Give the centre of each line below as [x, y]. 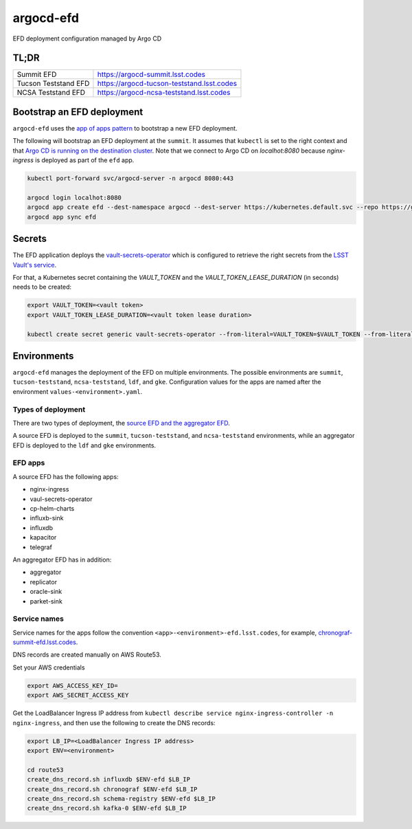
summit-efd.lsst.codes [45, 642]
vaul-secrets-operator [61, 499]
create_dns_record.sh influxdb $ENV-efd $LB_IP [108, 780]
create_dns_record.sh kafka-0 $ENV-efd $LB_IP [107, 808]
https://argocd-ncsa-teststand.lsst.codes [164, 93]
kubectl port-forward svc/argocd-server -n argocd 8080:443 [130, 178]
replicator [44, 582]
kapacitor [43, 538]
